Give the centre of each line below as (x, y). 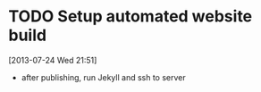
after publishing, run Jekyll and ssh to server (103, 77)
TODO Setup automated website (130, 17)
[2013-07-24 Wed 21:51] (53, 60)
